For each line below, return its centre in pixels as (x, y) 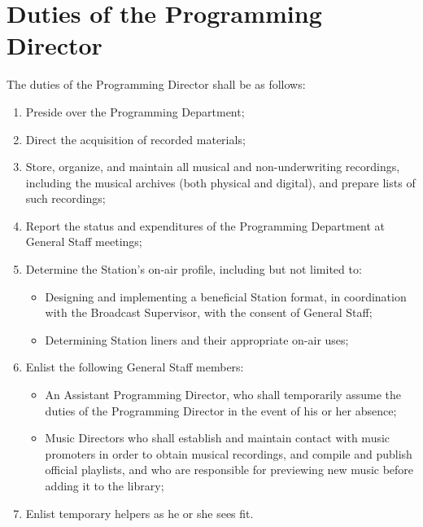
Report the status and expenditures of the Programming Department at (205, 225)
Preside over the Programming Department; (135, 111)
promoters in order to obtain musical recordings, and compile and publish (229, 453)
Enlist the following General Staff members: (135, 367)
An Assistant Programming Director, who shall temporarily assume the (223, 395)
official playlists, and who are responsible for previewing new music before (229, 470)
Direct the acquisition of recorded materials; (135, 139)
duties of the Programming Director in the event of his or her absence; (221, 410)
